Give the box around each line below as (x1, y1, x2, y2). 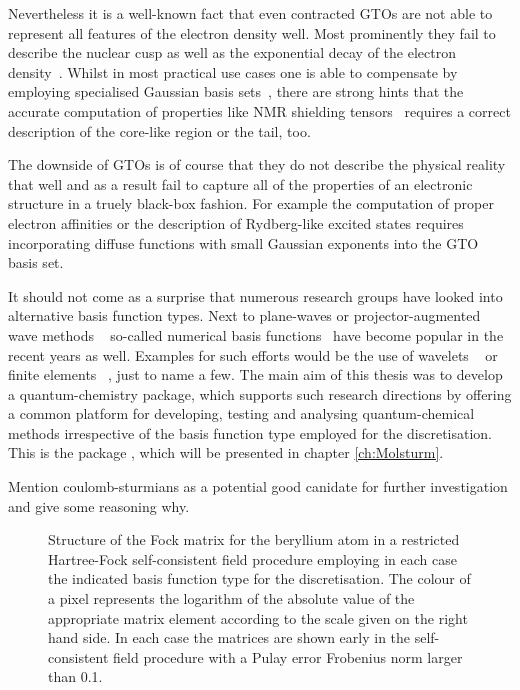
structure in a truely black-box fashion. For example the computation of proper (8, 193, 494, 214)
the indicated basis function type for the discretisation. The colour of (48, 568, 471, 589)
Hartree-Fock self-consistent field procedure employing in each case (48, 548, 457, 569)
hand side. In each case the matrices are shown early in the (48, 627, 411, 648)
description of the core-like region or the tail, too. (8, 120, 311, 141)
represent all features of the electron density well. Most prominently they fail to (8, 22, 496, 43)
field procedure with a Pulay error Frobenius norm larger (113, 646, 463, 667)
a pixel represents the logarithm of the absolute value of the (48, 588, 415, 609)
